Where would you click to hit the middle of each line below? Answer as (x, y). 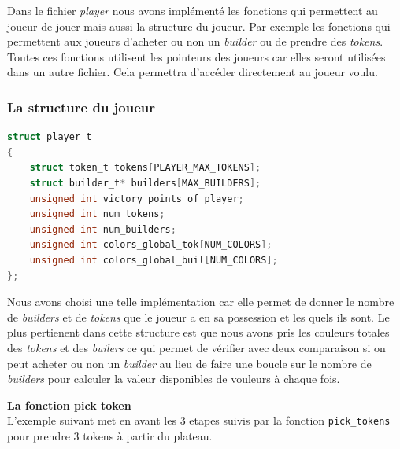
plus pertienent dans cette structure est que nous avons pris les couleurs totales (198, 332)
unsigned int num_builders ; (103, 229)
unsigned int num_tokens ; (97, 214)
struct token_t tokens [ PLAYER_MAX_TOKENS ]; (145, 168)
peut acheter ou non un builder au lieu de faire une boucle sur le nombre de (189, 363)
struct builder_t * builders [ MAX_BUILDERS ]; (145, 183)
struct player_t (50, 137)
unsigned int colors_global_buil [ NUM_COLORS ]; (154, 260)
